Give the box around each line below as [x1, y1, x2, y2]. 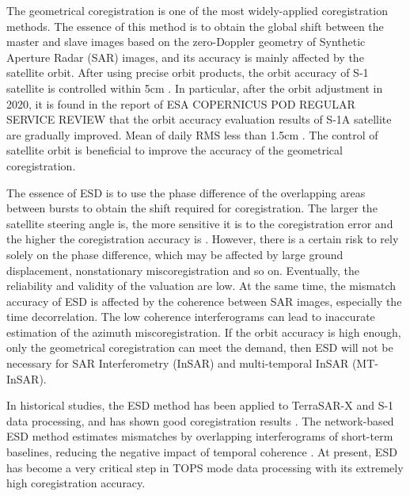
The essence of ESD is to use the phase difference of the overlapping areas [6, 184, 366, 200]
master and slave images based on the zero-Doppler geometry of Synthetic [6, 33, 366, 50]
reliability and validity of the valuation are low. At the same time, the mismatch [6, 277, 397, 294]
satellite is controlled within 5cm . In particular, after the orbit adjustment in [6, 79, 383, 96]
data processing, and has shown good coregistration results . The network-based [6, 412, 394, 429]
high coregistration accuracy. [6, 475, 146, 491]
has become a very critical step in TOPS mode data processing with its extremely [6, 459, 404, 475]
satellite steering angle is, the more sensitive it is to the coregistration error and [6, 215, 393, 231]
